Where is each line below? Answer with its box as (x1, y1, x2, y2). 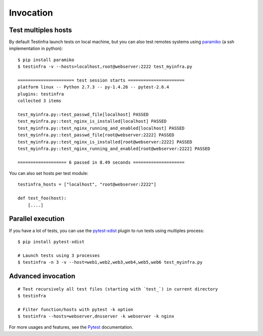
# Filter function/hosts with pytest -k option (18, 307, 133, 312)
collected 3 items (18, 98, 62, 104)
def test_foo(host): (18, 195, 67, 201)
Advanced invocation (9, 272, 75, 280)
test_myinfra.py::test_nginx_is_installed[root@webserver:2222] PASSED (18, 139, 192, 145)
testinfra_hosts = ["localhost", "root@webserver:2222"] (18, 182, 157, 188)
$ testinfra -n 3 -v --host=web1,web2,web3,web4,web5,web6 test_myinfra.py (18, 259, 203, 265)
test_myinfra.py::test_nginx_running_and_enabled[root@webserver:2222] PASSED (18, 146, 210, 151)
